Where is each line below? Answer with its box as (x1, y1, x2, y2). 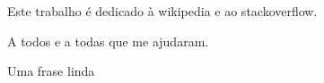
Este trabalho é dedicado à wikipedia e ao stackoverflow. (7, 2, 318, 20)
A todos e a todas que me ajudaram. (7, 31, 209, 50)
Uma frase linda (7, 62, 95, 80)
